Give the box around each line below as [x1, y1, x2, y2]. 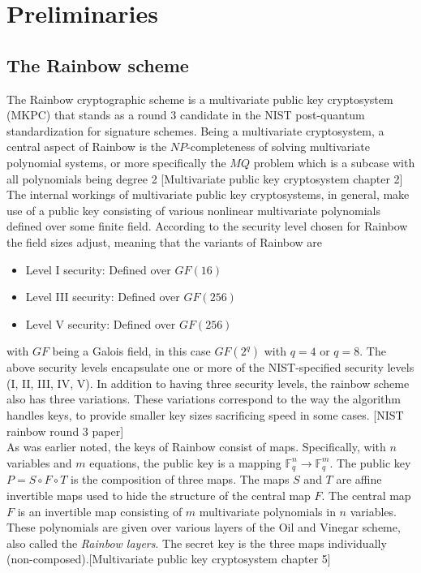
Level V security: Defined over [25, 315, 176, 332]
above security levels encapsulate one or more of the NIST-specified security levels [6, 359, 415, 376]
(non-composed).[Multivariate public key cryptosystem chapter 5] [6, 550, 331, 567]
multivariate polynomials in [199, 502, 336, 519]
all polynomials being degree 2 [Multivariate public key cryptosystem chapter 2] [6, 170, 403, 187]
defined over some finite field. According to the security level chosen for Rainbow [6, 218, 408, 235]
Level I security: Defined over [25, 261, 171, 278]
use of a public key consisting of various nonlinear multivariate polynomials [6, 201, 380, 218]
